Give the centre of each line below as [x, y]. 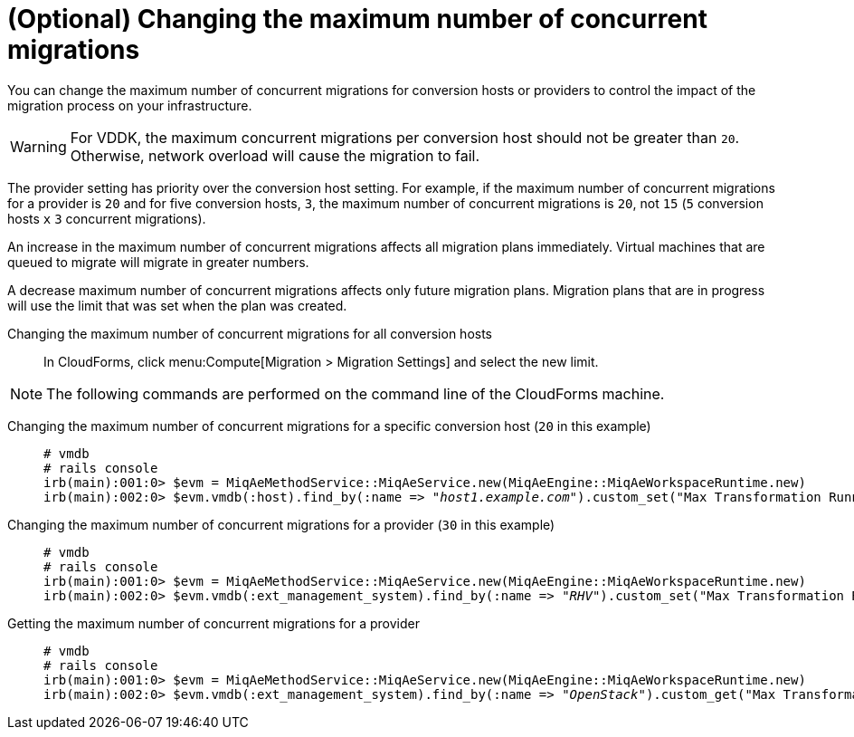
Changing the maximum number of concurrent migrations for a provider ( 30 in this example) [281, 524]
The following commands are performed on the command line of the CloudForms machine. [356, 393]
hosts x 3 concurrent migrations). [107, 218]
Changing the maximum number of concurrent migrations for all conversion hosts [250, 333]
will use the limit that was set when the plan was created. [177, 305]
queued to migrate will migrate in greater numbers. [158, 262]
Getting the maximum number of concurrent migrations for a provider [214, 623]
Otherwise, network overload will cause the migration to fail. [275, 155]
